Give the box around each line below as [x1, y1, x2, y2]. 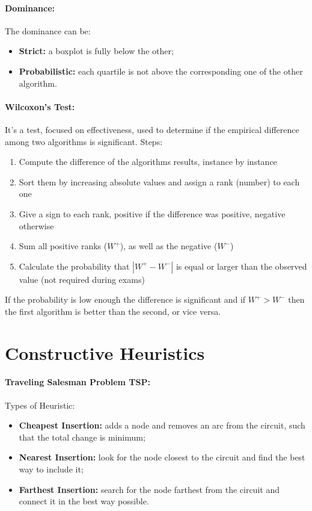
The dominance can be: [5, 24, 91, 37]
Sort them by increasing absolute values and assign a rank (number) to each [19, 175, 300, 188]
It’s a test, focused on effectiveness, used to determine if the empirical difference [5, 123, 299, 135]
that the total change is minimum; [19, 430, 145, 443]
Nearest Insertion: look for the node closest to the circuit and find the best [19, 451, 305, 463]
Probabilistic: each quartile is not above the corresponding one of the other [19, 64, 303, 77]
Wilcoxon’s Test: [5, 100, 75, 113]
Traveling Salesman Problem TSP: [5, 376, 150, 388]
